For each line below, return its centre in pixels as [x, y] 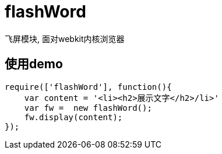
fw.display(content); [73, 117]
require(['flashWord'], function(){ [88, 87]
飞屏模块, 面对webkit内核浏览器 [65, 38]
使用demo [34, 64]
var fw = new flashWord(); [88, 108]
